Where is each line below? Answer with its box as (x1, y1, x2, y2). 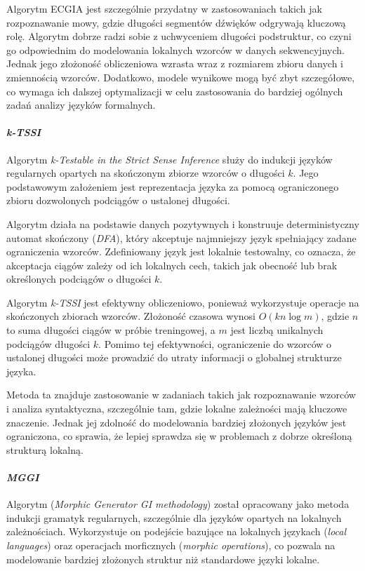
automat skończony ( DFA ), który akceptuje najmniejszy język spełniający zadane (6, 230, 357, 245)
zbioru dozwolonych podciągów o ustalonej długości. (6, 193, 230, 208)
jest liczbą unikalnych (230, 323, 324, 337)
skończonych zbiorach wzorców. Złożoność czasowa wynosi (6, 309, 256, 323)
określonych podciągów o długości (6, 271, 152, 286)
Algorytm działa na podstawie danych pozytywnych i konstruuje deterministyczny (6, 216, 359, 231)
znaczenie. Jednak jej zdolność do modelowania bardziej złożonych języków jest (6, 415, 347, 429)
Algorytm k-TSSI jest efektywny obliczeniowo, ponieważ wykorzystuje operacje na (6, 295, 359, 309)
